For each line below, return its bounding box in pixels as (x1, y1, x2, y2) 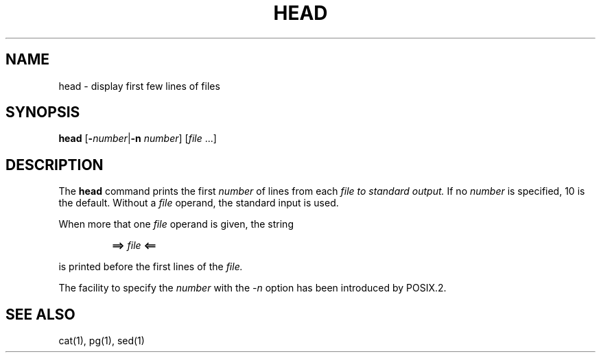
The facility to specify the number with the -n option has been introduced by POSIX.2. (58, 282, 447, 294)
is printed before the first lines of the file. (58, 261, 243, 273)
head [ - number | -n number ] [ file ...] (58, 132, 217, 145)
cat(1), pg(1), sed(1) (58, 335, 145, 347)
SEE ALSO (5, 305, 75, 323)
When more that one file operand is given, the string (58, 218, 294, 230)
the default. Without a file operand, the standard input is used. (58, 197, 339, 209)
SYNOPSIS (5, 104, 80, 121)
